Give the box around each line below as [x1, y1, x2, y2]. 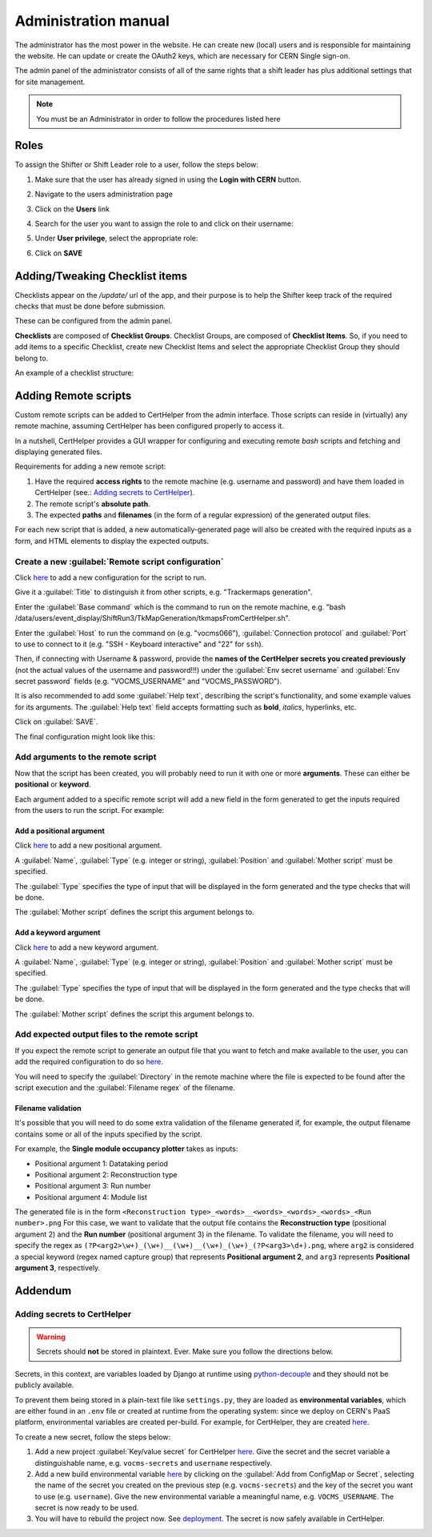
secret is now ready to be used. [34, 1503, 139, 1513]
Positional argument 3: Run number [34, 1181, 151, 1191]
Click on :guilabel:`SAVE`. [14, 717, 98, 726]
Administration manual [14, 12, 170, 30]
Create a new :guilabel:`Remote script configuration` [14, 556, 224, 567]
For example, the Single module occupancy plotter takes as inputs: [14, 1144, 238, 1153]
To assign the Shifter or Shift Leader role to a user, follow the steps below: [14, 160, 259, 170]
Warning [36, 1332, 66, 1342]
